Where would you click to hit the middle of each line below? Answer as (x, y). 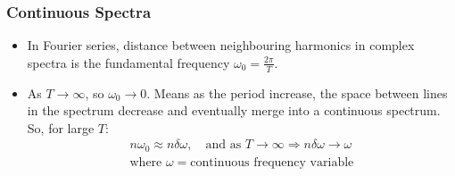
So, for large (61, 127)
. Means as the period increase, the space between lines (297, 92)
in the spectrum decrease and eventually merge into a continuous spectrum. (234, 110)
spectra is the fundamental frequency (128, 62)
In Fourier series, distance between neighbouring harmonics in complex (221, 45)
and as (223, 145)
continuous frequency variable (272, 162)
